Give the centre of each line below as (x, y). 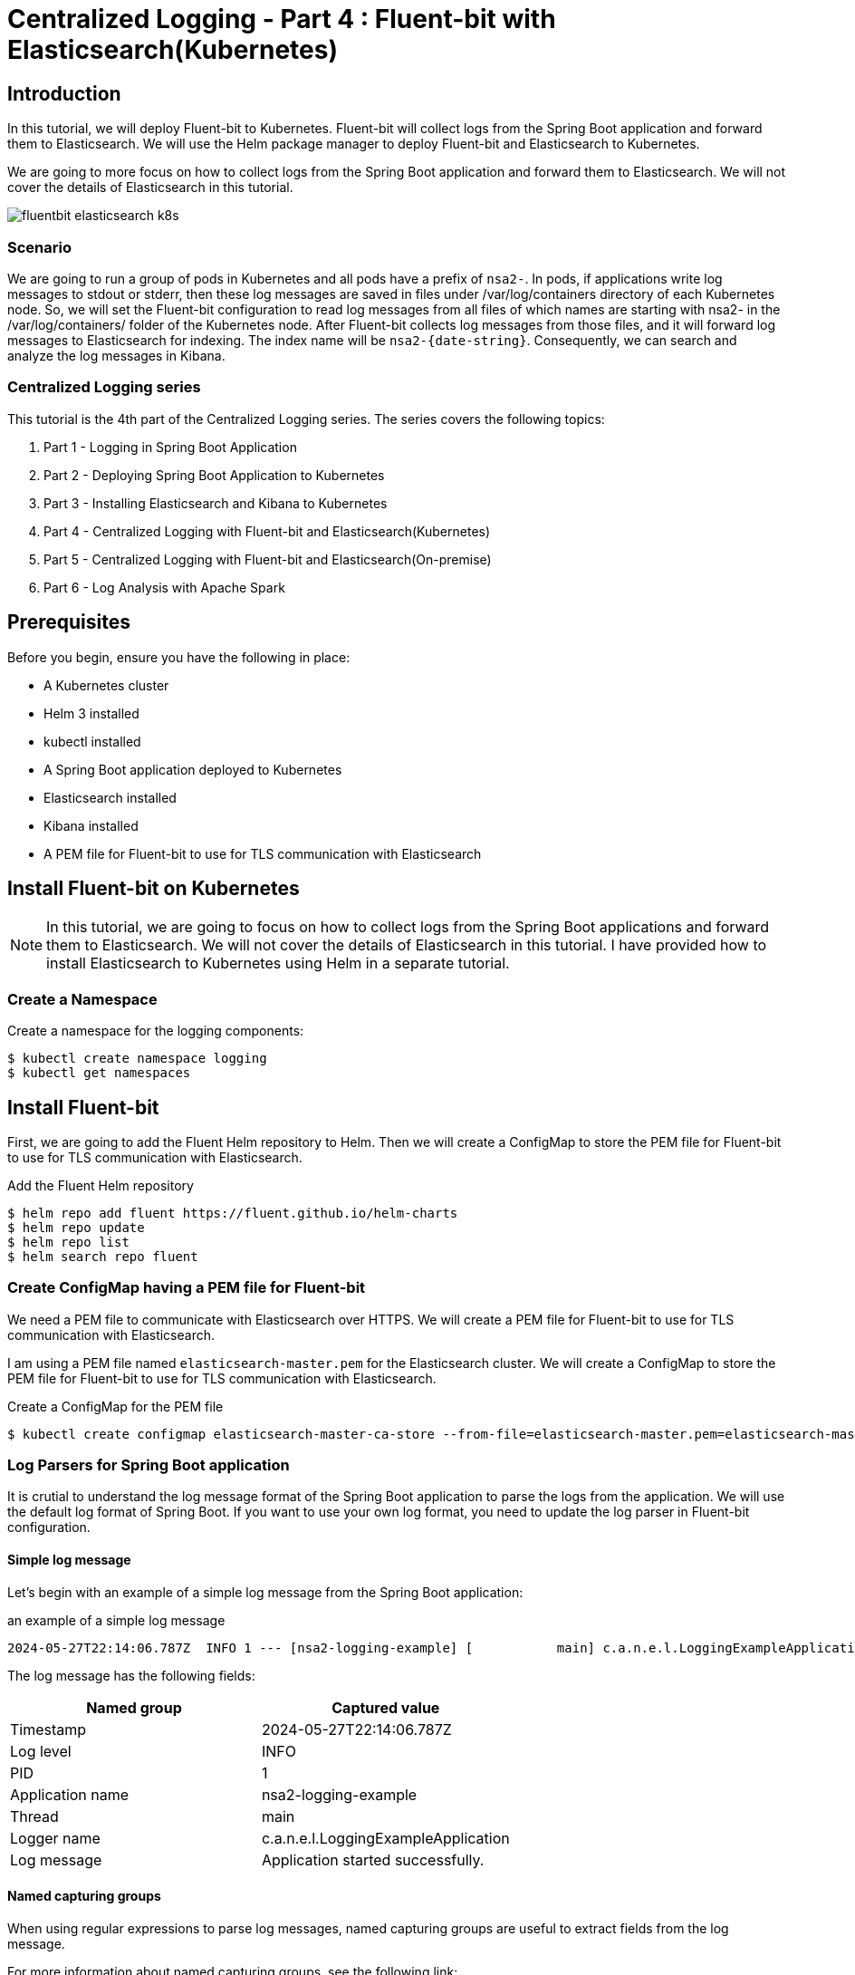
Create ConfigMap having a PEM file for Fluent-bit (187, 1288)
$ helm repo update (76, 1227)
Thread (34, 1816)
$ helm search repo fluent (103, 1256)
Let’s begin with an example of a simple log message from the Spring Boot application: (265, 1592)
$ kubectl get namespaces (99, 1073)
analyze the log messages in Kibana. (116, 355)
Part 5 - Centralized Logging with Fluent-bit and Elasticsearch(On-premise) (268, 559)
